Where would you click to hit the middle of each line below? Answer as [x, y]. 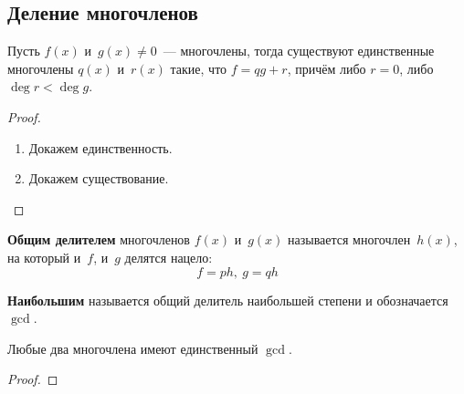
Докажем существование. [99, 178]
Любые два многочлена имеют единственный [133, 348]
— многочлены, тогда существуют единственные [299, 51]
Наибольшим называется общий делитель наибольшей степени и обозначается [228, 300]
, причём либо [327, 68]
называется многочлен [349, 239]
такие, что [199, 68]
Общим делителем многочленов [99, 239]
